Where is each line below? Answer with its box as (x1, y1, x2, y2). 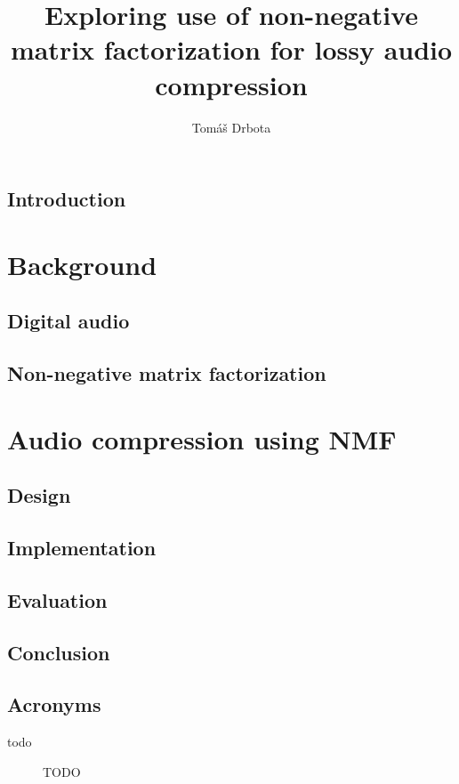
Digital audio (7, 307, 130, 335)
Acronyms (7, 691, 101, 718)
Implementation (7, 533, 157, 561)
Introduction (7, 185, 126, 213)
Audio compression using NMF (7, 420, 397, 457)
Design (7, 481, 71, 509)
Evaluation (7, 586, 108, 613)
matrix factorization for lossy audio (10, 31, 453, 68)
